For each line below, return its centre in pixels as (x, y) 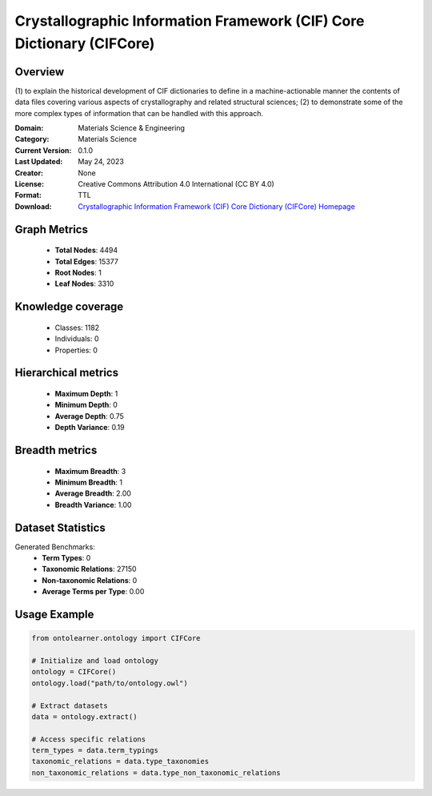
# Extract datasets (70, 706)
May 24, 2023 (101, 162)
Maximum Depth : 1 (86, 393)
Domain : (29, 128)
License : (29, 183)
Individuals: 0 (77, 339)
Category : (32, 139)
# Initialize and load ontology (95, 660)
